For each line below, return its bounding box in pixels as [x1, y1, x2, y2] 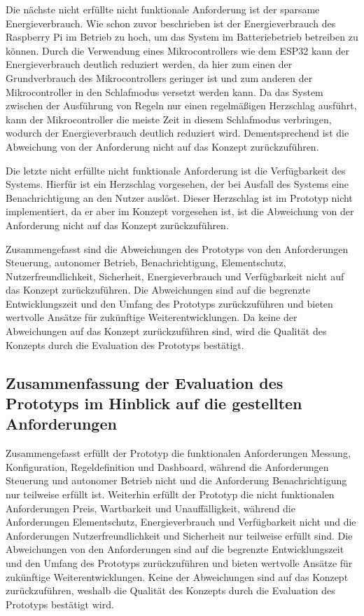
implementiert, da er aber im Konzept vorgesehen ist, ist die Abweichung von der [6, 204, 354, 219]
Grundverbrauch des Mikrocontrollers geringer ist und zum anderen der [6, 70, 313, 85]
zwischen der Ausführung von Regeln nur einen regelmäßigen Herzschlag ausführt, [6, 98, 357, 113]
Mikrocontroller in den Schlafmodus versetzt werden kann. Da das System [6, 84, 323, 99]
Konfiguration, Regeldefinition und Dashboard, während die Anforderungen [6, 459, 329, 474]
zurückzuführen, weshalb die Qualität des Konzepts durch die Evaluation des [6, 583, 335, 598]
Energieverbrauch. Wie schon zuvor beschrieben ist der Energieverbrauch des [6, 15, 336, 30]
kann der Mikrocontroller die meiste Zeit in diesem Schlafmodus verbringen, [6, 111, 332, 126]
